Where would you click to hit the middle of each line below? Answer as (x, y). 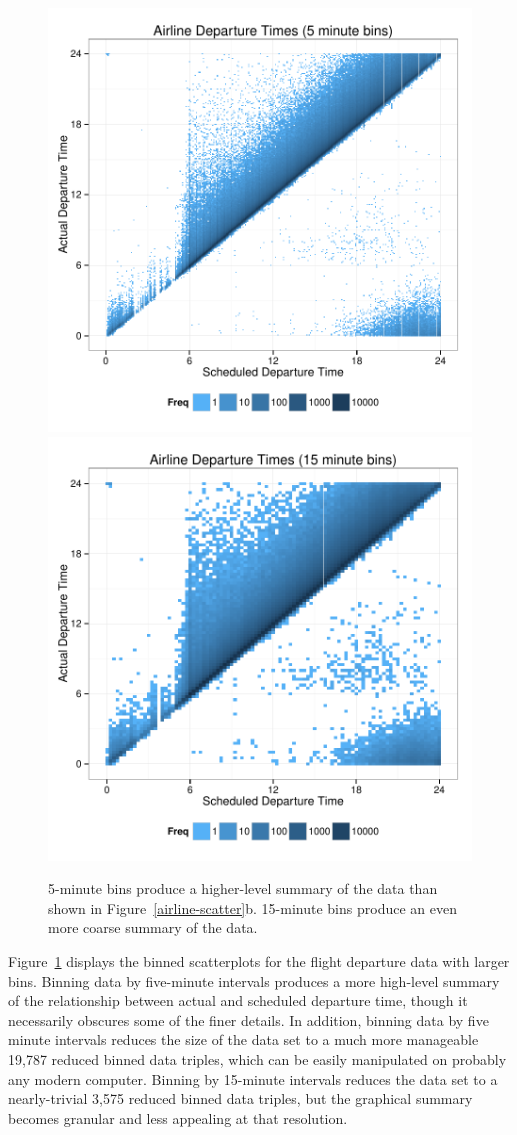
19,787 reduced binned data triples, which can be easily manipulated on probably (257, 1058)
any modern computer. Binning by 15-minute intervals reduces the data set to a (253, 1078)
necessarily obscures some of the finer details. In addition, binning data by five (248, 1019)
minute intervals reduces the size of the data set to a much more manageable (243, 1039)
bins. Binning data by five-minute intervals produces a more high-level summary (254, 980)
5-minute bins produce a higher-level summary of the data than (243, 888)
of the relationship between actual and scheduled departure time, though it (238, 1000)
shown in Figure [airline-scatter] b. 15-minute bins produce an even (252, 907)
